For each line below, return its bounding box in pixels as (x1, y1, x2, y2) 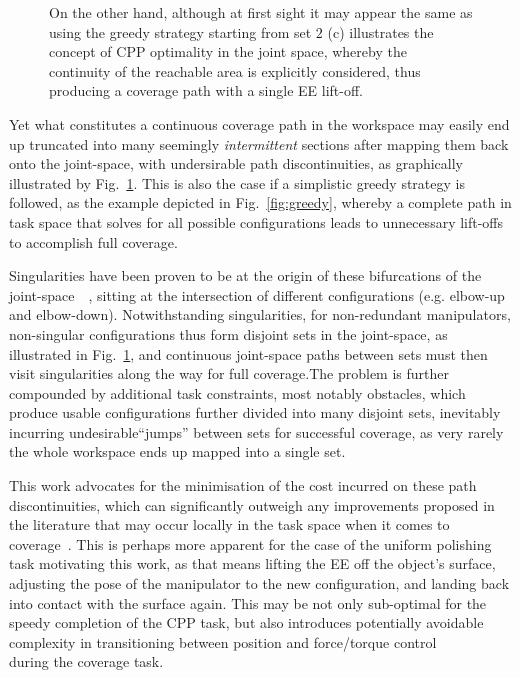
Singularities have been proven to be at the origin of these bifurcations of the (9, 265, 482, 286)
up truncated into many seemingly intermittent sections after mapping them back (9, 133, 509, 154)
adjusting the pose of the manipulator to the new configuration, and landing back (9, 573, 510, 594)
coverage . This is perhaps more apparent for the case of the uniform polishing (9, 533, 492, 554)
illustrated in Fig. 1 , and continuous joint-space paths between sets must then (9, 343, 488, 364)
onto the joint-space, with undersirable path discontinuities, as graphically (9, 153, 463, 174)
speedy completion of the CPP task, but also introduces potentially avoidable (9, 612, 484, 633)
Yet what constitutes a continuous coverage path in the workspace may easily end (9, 113, 510, 134)
